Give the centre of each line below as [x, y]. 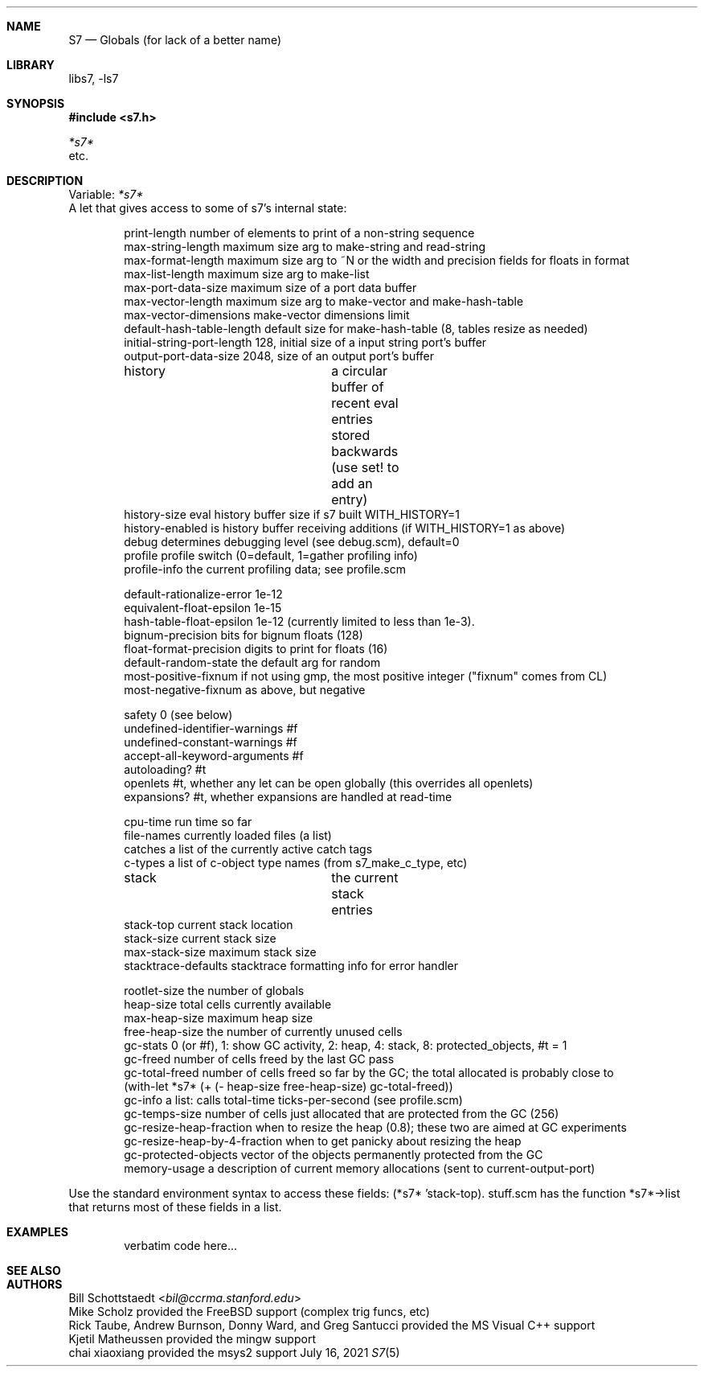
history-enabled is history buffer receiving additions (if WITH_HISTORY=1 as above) [345, 528]
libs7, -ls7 [94, 78]
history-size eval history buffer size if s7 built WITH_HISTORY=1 [292, 514]
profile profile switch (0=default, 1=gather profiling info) [271, 555]
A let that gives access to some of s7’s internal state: [208, 208]
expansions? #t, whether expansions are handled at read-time [288, 797]
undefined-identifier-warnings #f [211, 728]
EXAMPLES [37, 1232]
